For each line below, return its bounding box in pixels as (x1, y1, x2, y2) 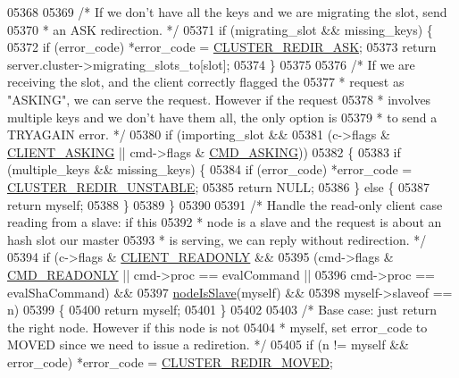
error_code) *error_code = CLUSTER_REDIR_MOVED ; (7, 352, 333, 371)
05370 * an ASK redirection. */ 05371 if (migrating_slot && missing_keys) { (7, 20, 433, 38)
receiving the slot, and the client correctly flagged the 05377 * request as (7, 72, 405, 91)
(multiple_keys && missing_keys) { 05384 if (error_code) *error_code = (7, 160, 413, 179)
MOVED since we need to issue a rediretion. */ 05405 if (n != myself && (7, 335, 409, 354)
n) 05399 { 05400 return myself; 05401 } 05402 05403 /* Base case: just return (7, 300, 437, 319)
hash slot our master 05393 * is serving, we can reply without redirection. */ (7, 230, 427, 248)
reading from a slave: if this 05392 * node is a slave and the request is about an (7, 213, 442, 231)
